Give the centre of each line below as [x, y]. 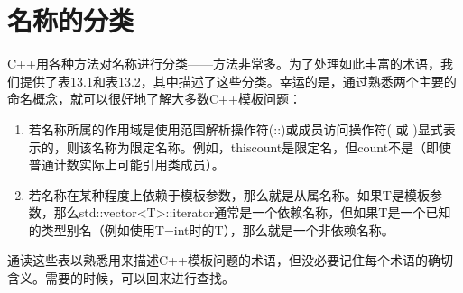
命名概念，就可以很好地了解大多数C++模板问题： [154, 99]
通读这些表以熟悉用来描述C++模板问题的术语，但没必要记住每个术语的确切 [230, 260]
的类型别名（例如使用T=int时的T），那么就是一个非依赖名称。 [211, 229]
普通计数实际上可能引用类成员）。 [126, 165]
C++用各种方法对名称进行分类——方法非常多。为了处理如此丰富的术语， [224, 64]
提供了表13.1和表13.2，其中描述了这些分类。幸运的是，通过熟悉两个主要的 [238, 81]
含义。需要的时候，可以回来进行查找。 [121, 278]
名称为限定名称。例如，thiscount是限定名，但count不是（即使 [272, 146]
